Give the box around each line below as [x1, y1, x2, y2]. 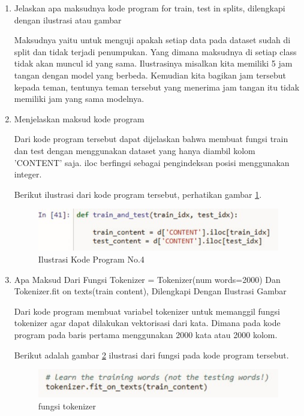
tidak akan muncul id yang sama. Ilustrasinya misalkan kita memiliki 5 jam [14, 57, 293, 70]
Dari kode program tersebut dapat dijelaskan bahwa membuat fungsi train [14, 132, 288, 145]
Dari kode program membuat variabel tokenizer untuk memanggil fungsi [14, 305, 280, 317]
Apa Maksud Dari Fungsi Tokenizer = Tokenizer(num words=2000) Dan [14, 273, 281, 285]
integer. [14, 168, 42, 180]
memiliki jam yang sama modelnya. [14, 92, 145, 105]
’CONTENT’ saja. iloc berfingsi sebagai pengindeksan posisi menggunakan [14, 156, 290, 168]
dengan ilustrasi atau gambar [14, 13, 122, 26]
